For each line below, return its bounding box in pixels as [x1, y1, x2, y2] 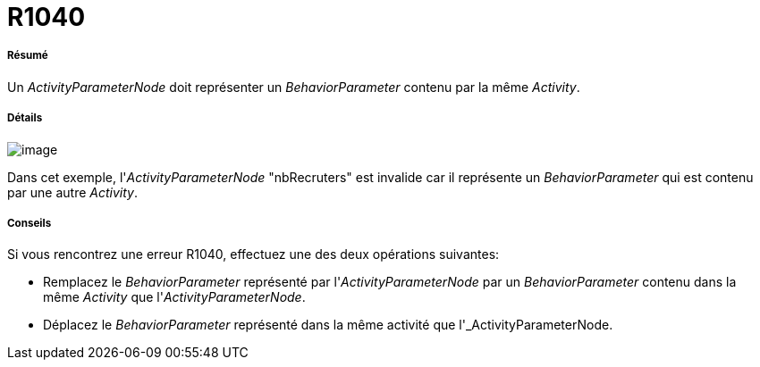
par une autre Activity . [7, 184, 138, 200]
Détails [7, 112, 43, 125]
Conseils [7, 216, 52, 229]
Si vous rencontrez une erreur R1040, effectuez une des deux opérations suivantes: [7, 246, 500, 263]
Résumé [7, 49, 48, 63]
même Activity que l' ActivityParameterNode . [43, 289, 306, 305]
